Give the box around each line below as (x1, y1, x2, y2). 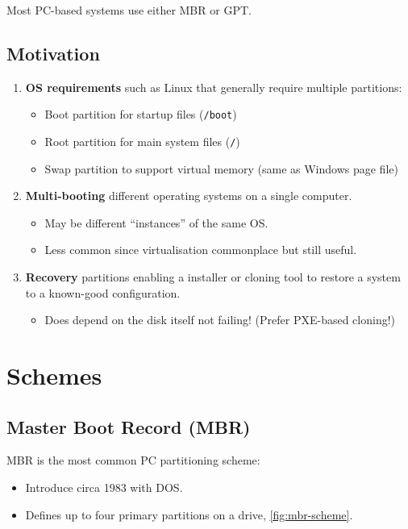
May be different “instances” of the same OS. (44, 214, 269, 231)
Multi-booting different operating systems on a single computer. (25, 187, 352, 204)
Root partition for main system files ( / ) (44, 133, 240, 150)
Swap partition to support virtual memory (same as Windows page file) (44, 160, 398, 177)
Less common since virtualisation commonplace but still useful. (44, 241, 357, 258)
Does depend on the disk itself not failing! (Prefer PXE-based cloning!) (44, 311, 396, 328)
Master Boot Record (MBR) (6, 414, 251, 439)
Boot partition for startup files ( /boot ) (44, 106, 237, 123)
